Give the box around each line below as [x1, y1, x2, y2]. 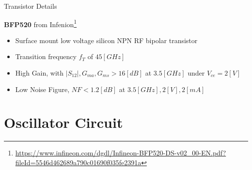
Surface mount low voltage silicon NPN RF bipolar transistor [15, 35, 198, 45]
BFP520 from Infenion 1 [4, 17, 77, 29]
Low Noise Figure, [15, 84, 70, 94]
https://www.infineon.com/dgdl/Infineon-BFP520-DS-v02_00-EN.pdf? [15, 148, 226, 158]
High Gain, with [15, 68, 64, 78]
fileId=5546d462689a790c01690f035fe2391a [15, 157, 142, 167]
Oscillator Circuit [4, 112, 123, 132]
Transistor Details [4, 1, 57, 11]
